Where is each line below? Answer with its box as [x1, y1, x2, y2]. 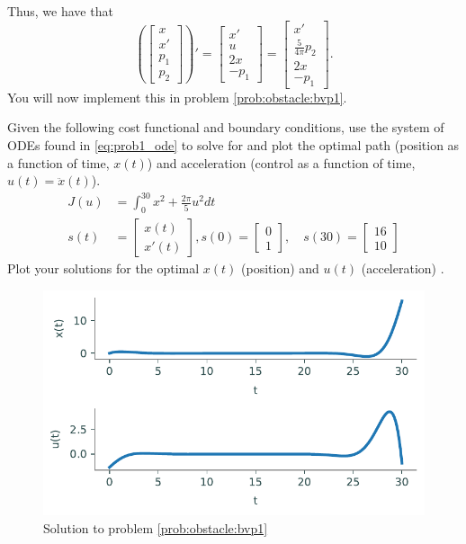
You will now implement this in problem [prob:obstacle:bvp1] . [7, 87, 347, 106]
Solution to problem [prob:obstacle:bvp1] [43, 518, 268, 537]
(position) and [241, 259, 319, 278]
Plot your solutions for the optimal [7, 259, 200, 278]
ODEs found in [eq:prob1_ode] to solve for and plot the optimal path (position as [7, 136, 460, 155]
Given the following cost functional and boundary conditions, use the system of [7, 118, 444, 137]
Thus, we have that [7, 2, 113, 20]
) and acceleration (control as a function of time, [147, 153, 416, 172]
